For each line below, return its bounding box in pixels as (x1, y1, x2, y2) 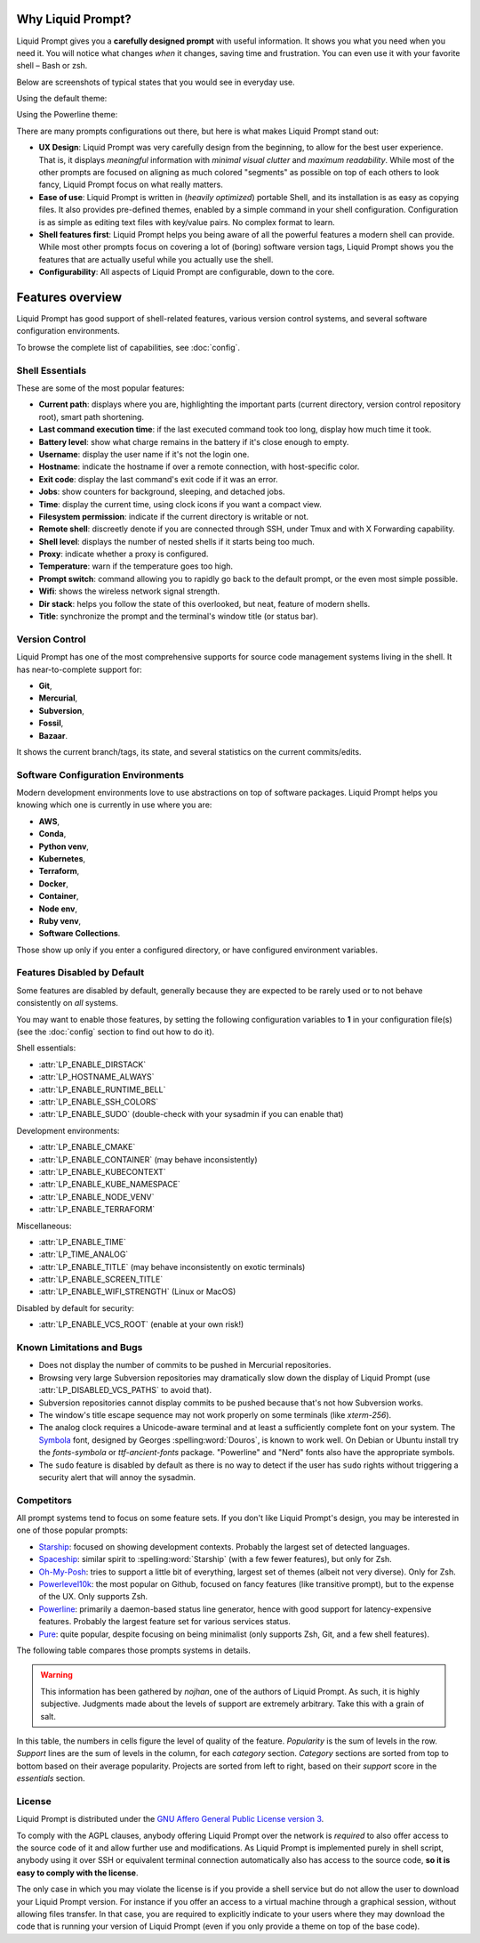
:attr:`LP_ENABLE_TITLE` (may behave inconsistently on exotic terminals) (38, 1261, 306, 1272)
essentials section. (16, 1773, 85, 1784)
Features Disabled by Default (16, 967, 145, 979)
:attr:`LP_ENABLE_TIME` (38, 1236, 126, 1247)
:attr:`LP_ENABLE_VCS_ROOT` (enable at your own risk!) (38, 1319, 244, 1330)
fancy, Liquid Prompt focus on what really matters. (38, 179, 224, 190)
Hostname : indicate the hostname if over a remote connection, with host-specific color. (38, 461, 360, 472)
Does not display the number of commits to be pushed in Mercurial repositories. (38, 1360, 332, 1371)
